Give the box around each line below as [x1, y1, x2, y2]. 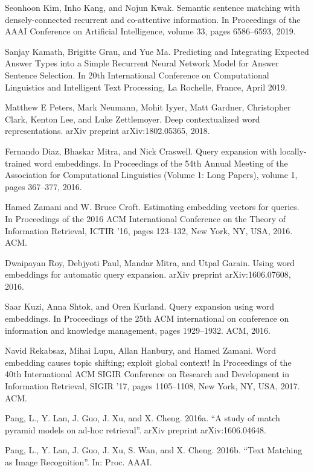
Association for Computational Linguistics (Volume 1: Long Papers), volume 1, [5, 168, 298, 181]
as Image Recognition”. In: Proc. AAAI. [5, 456, 152, 468]
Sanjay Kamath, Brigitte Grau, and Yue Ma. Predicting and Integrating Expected [5, 45, 309, 57]
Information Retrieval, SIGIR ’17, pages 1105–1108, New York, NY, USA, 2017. [5, 380, 300, 392]
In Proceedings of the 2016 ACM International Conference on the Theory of [5, 212, 286, 225]
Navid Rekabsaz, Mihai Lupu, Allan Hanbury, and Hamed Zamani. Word [5, 344, 277, 357]
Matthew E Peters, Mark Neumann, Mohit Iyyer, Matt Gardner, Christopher [5, 101, 291, 113]
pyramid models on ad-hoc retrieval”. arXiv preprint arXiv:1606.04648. [5, 423, 266, 436]
